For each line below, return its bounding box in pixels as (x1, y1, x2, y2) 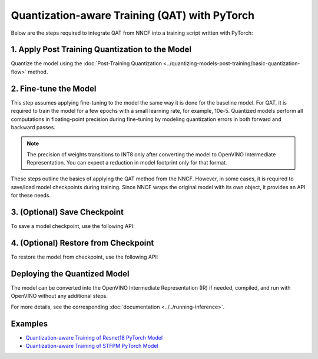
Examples (11, 318, 48, 328)
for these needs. (11, 192, 51, 199)
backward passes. (11, 123, 56, 130)
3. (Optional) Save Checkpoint (11, 207, 124, 217)
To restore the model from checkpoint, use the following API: (11, 253, 158, 261)
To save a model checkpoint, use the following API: (11, 223, 135, 230)
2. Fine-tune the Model (11, 83, 97, 93)
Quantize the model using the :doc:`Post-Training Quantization (11, 60, 162, 67)
